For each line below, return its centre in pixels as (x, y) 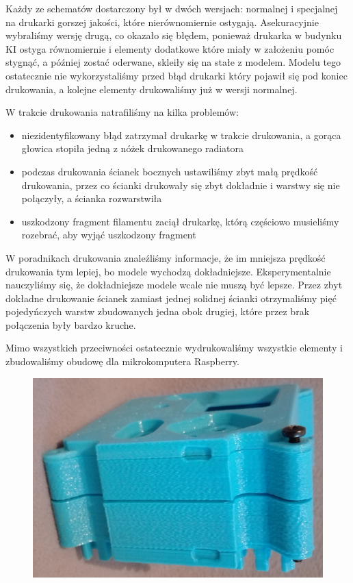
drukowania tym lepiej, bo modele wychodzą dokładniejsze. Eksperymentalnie (168, 271)
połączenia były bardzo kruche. (71, 324)
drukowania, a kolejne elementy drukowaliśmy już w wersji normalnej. (152, 89)
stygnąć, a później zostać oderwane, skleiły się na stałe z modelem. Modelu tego (173, 62)
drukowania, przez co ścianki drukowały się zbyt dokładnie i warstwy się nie (181, 185)
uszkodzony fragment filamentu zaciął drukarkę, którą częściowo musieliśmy (180, 221)
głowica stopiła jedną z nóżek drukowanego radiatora (133, 148)
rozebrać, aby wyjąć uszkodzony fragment (109, 235)
